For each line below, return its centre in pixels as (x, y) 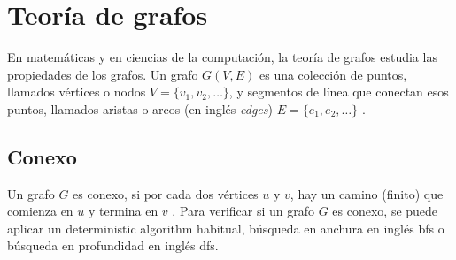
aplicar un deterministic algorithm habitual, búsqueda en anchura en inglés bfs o (226, 228)
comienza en (40, 211)
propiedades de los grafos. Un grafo (103, 74)
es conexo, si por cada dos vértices (166, 193)
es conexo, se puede (385, 211)
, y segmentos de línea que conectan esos (339, 92)
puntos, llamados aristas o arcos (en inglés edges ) (140, 108)
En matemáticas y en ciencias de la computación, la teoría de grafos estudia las (222, 57)
